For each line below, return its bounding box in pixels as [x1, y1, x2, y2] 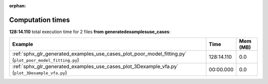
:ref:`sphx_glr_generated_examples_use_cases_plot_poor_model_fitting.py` [12, 50, 187, 57]
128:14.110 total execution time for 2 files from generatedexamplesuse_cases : [9, 29, 171, 35]
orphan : [9, 3, 26, 8]
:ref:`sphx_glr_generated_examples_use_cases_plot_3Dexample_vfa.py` [12, 63, 179, 70]
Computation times [9, 15, 70, 24]
